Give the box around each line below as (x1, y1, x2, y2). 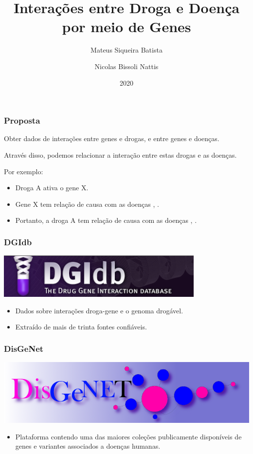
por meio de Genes (62, 17, 191, 36)
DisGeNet (4, 342, 44, 354)
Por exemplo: (4, 166, 43, 176)
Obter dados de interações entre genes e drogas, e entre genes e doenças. (4, 133, 219, 144)
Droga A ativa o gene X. (15, 182, 89, 193)
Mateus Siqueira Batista (90, 45, 163, 55)
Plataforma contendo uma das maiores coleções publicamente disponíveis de (15, 431, 242, 441)
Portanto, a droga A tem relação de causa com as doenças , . (15, 215, 197, 225)
